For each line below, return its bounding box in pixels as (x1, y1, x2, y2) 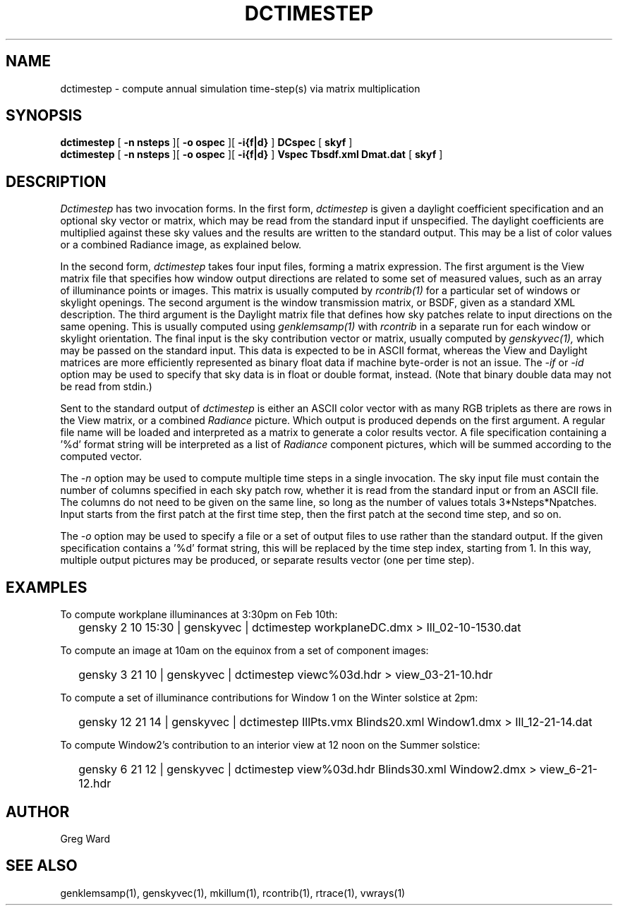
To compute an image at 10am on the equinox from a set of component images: (60, 644, 429, 657)
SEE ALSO (6, 857, 78, 875)
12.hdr (78, 776, 111, 791)
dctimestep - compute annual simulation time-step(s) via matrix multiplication (60, 82, 420, 95)
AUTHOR (6, 802, 70, 821)
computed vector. (60, 450, 143, 463)
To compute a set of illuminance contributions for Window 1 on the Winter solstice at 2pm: (60, 692, 478, 704)
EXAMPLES (6, 578, 87, 596)
